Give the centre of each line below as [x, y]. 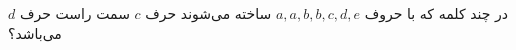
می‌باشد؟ [35, 32]
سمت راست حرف [74, 13]
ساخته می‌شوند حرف [208, 13]
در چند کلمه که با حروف [436, 13]
